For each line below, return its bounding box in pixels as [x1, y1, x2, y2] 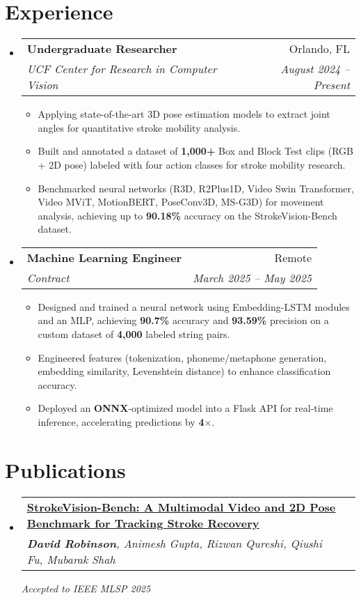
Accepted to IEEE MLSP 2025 [21, 580, 151, 595]
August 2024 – [280, 61, 350, 77]
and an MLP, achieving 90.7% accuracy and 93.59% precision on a [38, 313, 329, 328]
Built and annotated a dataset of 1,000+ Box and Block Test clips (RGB [38, 144, 353, 158]
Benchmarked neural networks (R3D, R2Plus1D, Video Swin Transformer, [38, 180, 354, 195]
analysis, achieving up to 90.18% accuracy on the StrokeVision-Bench [38, 208, 337, 222]
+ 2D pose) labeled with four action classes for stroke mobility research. [38, 157, 346, 171]
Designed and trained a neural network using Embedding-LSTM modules [38, 299, 350, 314]
